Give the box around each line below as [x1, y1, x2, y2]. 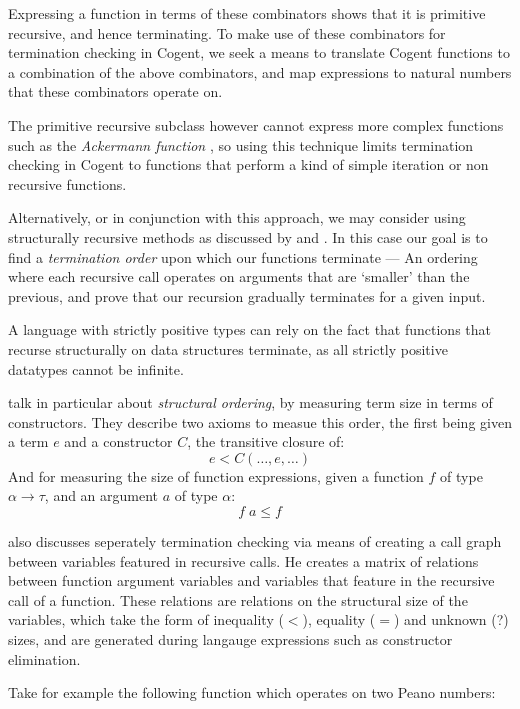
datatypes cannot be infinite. [8, 358, 184, 379]
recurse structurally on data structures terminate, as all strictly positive [8, 338, 448, 359]
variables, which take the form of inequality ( [8, 609, 284, 630]
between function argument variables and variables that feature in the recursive [8, 570, 495, 591]
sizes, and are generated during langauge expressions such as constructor [8, 629, 453, 650]
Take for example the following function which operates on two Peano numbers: [8, 682, 496, 703]
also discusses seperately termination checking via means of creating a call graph [8, 531, 502, 552]
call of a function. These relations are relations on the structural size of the [8, 589, 468, 610]
